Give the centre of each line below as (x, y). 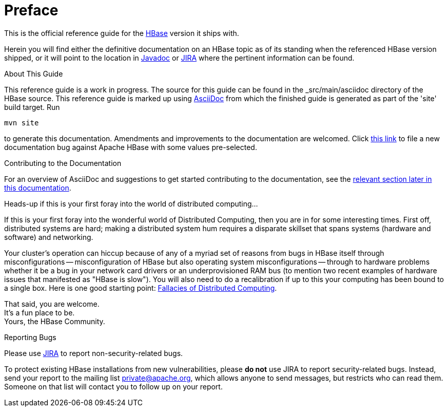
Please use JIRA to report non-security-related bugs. (94, 353)
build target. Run (32, 107)
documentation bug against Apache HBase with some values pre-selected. (131, 147)
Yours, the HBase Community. (55, 321)
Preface (31, 10)
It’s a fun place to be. (40, 312)
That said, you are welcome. (52, 304)
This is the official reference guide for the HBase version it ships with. (122, 33)
